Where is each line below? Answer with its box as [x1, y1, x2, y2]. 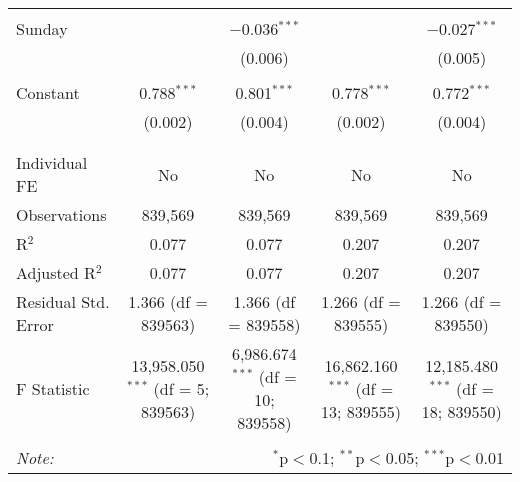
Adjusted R [16, 261, 96, 284]
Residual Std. [16, 290, 110, 313]
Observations [16, 203, 107, 226]
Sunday [16, 17, 68, 40]
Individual [16, 151, 88, 174]
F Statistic [16, 376, 90, 400]
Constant [16, 81, 80, 104]
